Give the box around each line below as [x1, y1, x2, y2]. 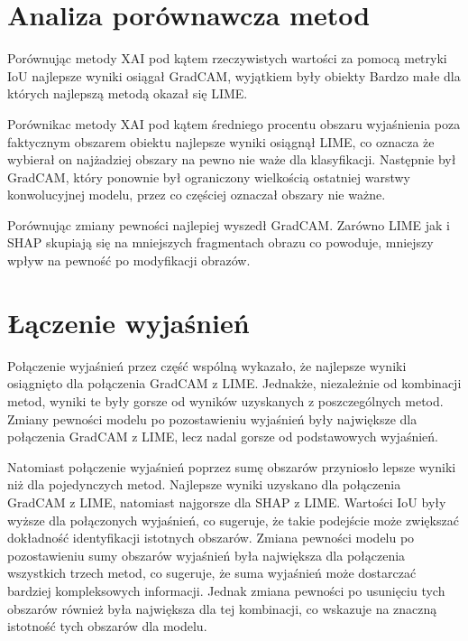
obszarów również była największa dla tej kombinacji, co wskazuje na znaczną [7, 599, 437, 618]
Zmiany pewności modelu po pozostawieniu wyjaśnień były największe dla [7, 409, 418, 428]
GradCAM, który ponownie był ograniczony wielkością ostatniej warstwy [7, 167, 410, 186]
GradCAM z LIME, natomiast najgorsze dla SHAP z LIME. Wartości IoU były [7, 492, 446, 511]
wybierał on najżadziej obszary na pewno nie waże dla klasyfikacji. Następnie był [7, 150, 456, 169]
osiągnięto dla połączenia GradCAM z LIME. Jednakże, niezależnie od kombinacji [7, 374, 462, 393]
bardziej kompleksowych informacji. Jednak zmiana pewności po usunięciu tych [7, 581, 445, 599]
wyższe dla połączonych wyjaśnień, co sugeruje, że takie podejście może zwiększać [7, 510, 459, 529]
